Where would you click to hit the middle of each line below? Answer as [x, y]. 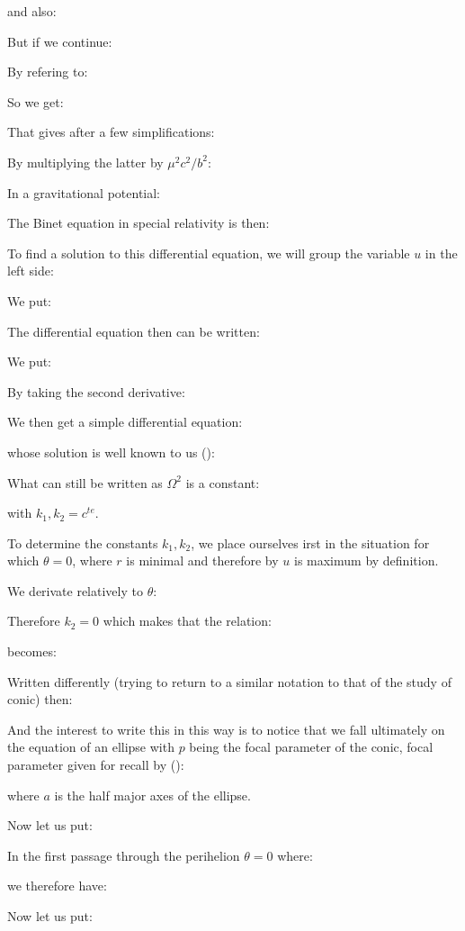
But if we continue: [60, 41]
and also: [32, 11]
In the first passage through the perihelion [124, 855]
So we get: [36, 101]
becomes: [32, 651]
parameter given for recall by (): [96, 765]
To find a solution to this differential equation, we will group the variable [209, 253]
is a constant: [223, 482]
